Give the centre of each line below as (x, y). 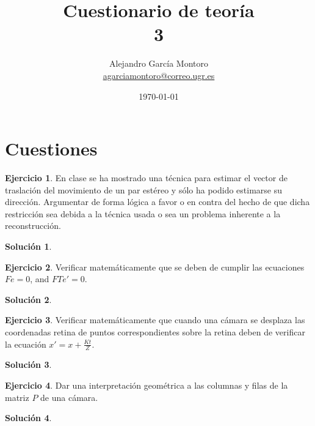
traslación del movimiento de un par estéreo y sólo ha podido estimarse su (144, 189)
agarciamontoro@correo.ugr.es (159, 75)
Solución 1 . (28, 246)
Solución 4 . (28, 418)
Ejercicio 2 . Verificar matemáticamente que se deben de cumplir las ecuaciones (155, 267)
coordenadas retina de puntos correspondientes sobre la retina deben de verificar (155, 331)
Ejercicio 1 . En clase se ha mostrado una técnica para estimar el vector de (146, 178)
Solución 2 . (28, 299)
